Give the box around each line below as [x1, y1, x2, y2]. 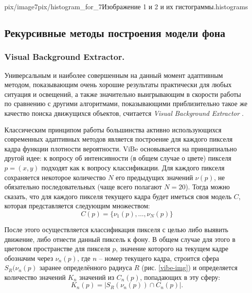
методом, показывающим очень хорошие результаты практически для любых [4, 79, 232, 90]
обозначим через [4, 253, 54, 263]
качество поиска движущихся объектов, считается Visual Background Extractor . [4, 108, 244, 118]
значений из [79, 272, 114, 282]
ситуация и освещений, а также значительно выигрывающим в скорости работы [4, 89, 241, 99]
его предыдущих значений [115, 172, 193, 182]
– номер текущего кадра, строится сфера [99, 253, 219, 263]
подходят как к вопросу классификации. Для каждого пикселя [41, 162, 225, 172]
